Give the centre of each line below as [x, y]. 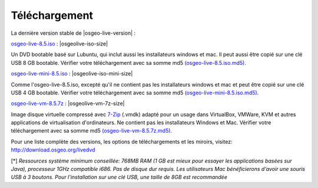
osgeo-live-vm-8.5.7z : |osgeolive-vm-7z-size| [68, 104]
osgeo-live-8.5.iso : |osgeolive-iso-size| [59, 44]
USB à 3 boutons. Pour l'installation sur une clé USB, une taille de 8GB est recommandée [119, 177]
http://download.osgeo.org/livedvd [53, 150]
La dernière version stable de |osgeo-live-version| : [73, 33]
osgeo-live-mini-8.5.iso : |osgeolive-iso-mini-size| [72, 74]
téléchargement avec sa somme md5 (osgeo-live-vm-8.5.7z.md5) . [92, 131]
